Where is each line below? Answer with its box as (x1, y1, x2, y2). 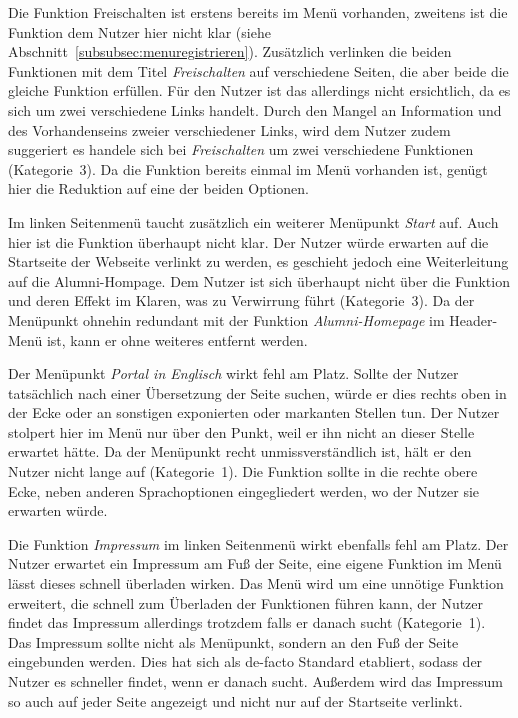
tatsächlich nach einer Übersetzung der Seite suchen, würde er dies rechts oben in (8, 382, 507, 403)
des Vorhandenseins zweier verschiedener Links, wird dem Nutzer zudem (8, 119, 451, 140)
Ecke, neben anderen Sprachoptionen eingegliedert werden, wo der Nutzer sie (8, 480, 480, 501)
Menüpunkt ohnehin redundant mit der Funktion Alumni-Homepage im (8, 309, 445, 330)
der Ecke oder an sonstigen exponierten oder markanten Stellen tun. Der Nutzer (8, 402, 500, 423)
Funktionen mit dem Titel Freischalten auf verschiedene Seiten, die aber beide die (8, 60, 509, 81)
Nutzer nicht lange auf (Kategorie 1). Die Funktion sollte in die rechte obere (8, 461, 478, 482)
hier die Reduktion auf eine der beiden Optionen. (8, 178, 309, 199)
